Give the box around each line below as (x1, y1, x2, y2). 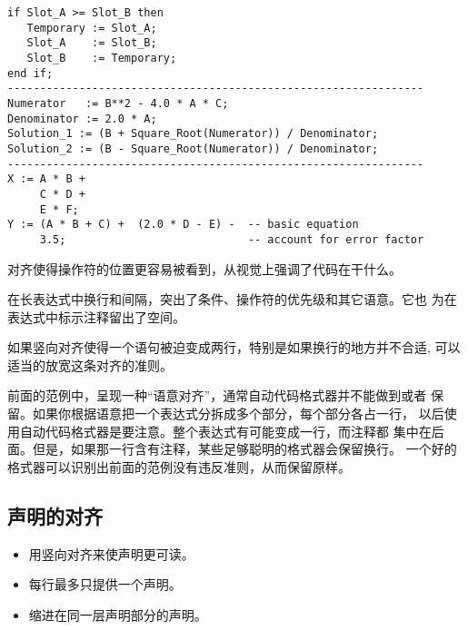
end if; (7, 66, 54, 80)
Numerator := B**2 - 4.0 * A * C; (7, 96, 229, 110)
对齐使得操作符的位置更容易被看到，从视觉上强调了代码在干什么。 (7, 259, 402, 278)
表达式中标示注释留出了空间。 (7, 307, 185, 326)
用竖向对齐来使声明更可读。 (28, 544, 194, 563)
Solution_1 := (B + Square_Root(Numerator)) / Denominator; (7, 127, 379, 141)
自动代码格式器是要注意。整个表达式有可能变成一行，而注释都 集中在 (19, 421, 432, 440)
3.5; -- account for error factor (39, 232, 424, 246)
